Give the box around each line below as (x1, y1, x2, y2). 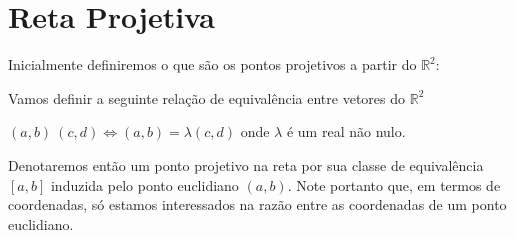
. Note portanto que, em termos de (287, 174, 501, 195)
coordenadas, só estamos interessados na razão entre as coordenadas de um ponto (8, 194, 507, 215)
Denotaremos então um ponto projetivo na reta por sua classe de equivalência (8, 154, 484, 175)
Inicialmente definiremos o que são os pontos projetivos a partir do (8, 54, 417, 75)
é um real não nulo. (286, 121, 406, 142)
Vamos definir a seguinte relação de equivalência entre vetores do (8, 87, 406, 108)
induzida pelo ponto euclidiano (50, 174, 239, 195)
